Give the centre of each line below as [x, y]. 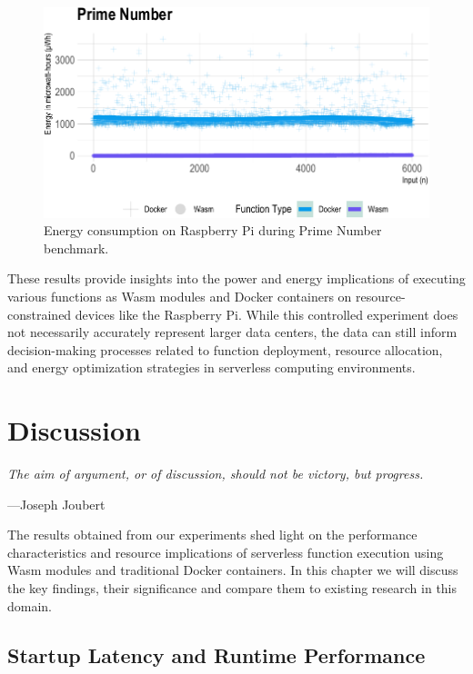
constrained [40, 314]
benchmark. [76, 248]
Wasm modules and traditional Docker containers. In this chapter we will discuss [233, 570]
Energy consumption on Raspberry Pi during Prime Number [213, 230]
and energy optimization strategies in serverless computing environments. [211, 367]
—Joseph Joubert [56, 504]
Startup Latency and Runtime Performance [216, 654]
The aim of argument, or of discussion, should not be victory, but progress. [216, 474]
